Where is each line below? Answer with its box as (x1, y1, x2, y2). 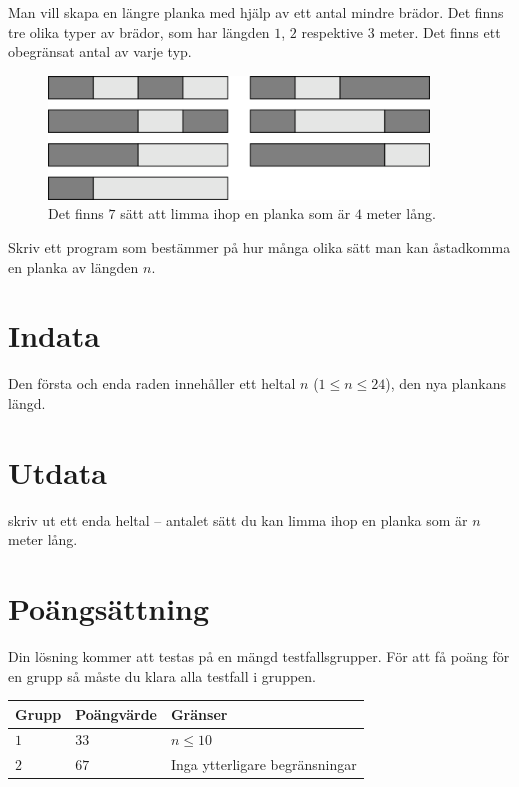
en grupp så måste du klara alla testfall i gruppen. (8, 665, 316, 686)
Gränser (170, 703, 228, 724)
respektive (301, 21, 364, 42)
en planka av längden (8, 256, 139, 277)
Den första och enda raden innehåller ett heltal (8, 373, 296, 394)
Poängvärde (75, 703, 157, 724)
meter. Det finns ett (379, 21, 501, 42)
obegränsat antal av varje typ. (8, 41, 192, 62)
